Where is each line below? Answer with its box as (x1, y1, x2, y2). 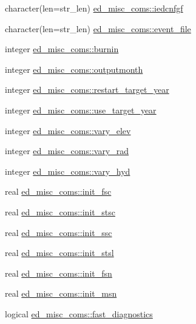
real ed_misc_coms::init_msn (5, 287, 117, 300)
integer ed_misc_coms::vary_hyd (5, 164, 130, 177)
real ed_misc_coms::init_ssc (5, 226, 112, 238)
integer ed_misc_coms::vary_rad (5, 144, 129, 157)
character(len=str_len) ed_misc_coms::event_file (5, 22, 191, 35)
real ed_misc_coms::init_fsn (5, 266, 112, 279)
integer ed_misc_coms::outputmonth (5, 62, 143, 75)
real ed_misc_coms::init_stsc (5, 205, 115, 218)
